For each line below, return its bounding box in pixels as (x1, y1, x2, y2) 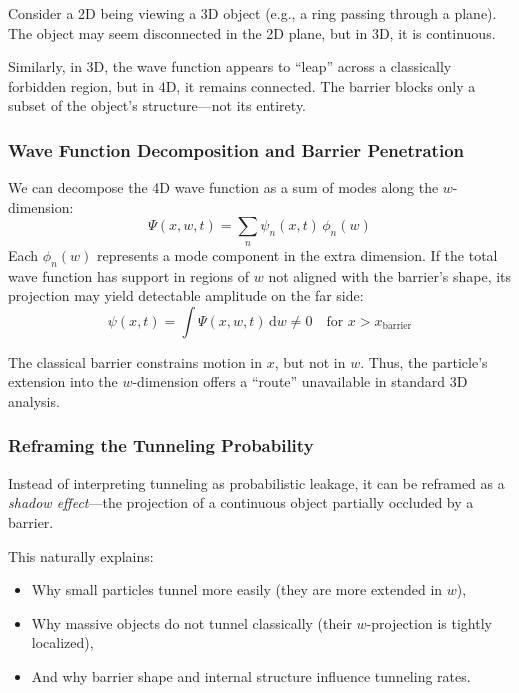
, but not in (274, 351, 346, 372)
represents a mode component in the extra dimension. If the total (97, 244, 498, 265)
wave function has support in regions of (8, 265, 250, 286)
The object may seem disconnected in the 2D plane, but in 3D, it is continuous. (8, 22, 496, 43)
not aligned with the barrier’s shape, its (268, 265, 512, 286)
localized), (31, 632, 94, 653)
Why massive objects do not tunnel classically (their (31, 612, 352, 633)
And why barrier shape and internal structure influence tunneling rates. (31, 665, 471, 686)
